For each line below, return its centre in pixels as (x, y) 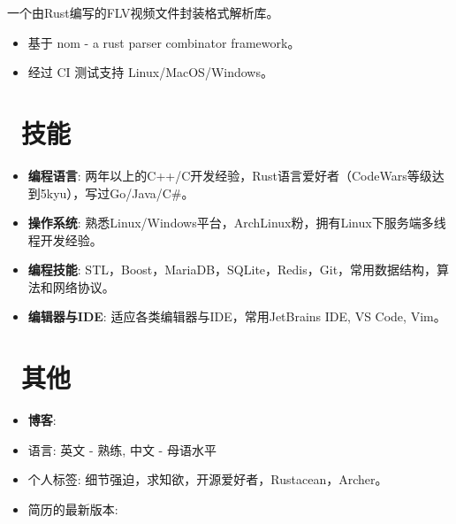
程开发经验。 (65, 239)
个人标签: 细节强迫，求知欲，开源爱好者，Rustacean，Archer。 (208, 479)
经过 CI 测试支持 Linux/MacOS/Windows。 (150, 72)
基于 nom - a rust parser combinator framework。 (164, 42)
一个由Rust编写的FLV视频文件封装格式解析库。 (143, 12)
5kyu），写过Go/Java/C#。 (117, 193)
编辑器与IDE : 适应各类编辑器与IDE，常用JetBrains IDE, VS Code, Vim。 (237, 316)
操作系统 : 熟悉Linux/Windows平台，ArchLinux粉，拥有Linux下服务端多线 (237, 223)
